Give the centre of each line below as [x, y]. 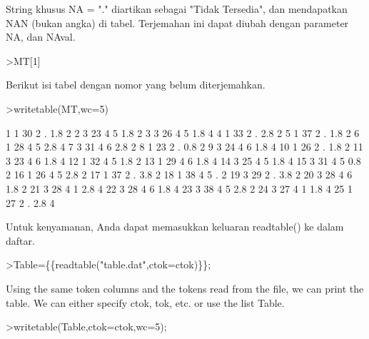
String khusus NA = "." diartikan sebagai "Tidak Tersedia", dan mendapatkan [177, 9]
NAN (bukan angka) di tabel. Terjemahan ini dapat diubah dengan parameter [177, 22]
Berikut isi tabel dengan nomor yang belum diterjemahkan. [136, 85]
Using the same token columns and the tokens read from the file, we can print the [185, 288]
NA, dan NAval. [41, 37]
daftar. [20, 240]
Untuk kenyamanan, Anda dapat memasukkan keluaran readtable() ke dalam [175, 227]
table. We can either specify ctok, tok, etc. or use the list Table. [145, 302]
